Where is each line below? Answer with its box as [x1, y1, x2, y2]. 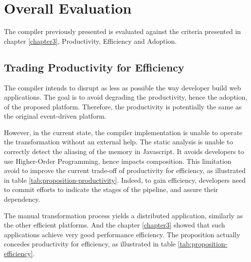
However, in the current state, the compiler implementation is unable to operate [4, 127, 243, 137]
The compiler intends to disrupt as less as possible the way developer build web [4, 82, 241, 92]
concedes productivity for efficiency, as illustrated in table [4, 239, 176, 249]
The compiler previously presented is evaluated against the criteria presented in [4, 26, 241, 36]
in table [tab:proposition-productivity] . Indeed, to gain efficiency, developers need [4, 175, 246, 185]
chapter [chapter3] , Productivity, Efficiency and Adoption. [4, 35, 177, 46]
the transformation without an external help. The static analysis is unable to [4, 137, 233, 147]
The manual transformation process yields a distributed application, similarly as [4, 210, 243, 220]
